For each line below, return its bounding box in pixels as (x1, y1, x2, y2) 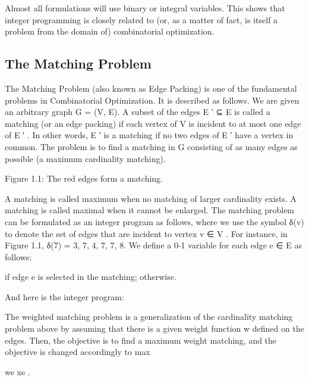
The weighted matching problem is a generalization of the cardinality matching (5, 310, 293, 323)
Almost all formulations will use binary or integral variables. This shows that (5, 2, 285, 14)
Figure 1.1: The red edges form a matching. (5, 172, 163, 185)
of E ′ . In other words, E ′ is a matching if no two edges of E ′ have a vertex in (5, 129, 294, 141)
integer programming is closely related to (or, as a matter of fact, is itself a (5, 13, 278, 26)
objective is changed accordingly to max (5, 345, 150, 358)
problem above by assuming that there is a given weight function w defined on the (5, 322, 304, 335)
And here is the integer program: (5, 290, 124, 303)
